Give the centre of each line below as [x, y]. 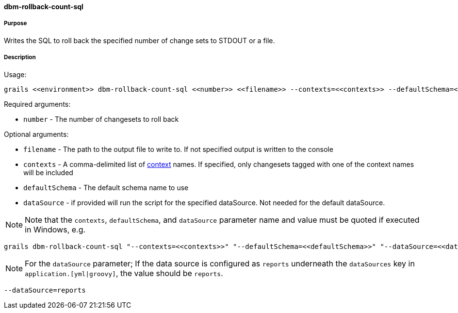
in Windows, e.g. [55, 229]
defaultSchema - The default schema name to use [106, 187]
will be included [48, 172]
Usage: [15, 74]
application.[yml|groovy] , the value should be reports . [124, 273]
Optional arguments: [36, 134]
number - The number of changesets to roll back [101, 119]
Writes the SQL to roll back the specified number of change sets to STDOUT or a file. [139, 40]
